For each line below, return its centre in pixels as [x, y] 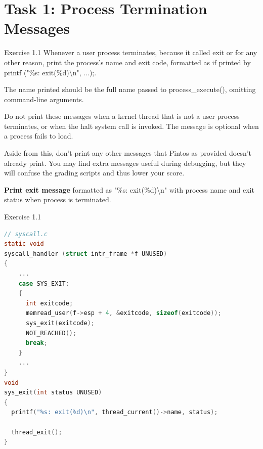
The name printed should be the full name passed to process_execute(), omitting [130, 89]
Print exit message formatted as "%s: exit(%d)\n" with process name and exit [129, 189]
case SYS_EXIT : [44, 283]
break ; [36, 343]
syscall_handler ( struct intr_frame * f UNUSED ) [86, 254]
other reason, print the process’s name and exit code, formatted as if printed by [127, 62]
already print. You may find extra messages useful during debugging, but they [125, 163]
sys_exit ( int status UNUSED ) [53, 393]
